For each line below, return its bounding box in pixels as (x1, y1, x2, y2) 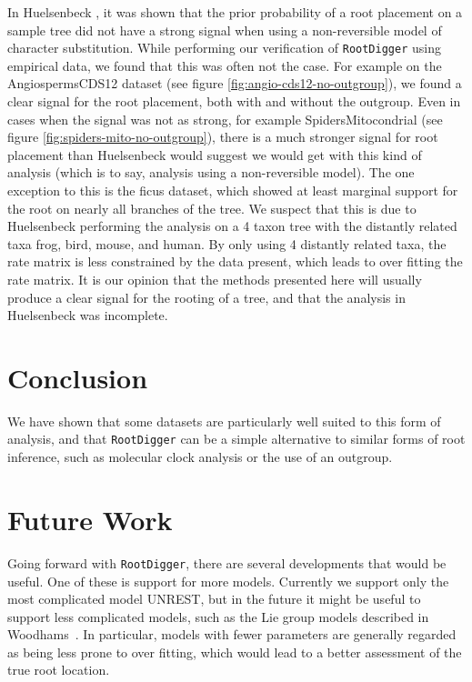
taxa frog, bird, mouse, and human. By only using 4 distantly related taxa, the (7, 234, 447, 253)
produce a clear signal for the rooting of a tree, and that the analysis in (7, 287, 406, 306)
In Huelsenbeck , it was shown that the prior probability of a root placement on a (7, 3, 463, 21)
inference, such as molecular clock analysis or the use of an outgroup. (7, 447, 393, 466)
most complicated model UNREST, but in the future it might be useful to (7, 589, 421, 608)
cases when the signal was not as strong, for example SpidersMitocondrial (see (7, 109, 443, 128)
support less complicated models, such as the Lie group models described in (7, 607, 429, 626)
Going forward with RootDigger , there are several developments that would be (7, 553, 447, 572)
